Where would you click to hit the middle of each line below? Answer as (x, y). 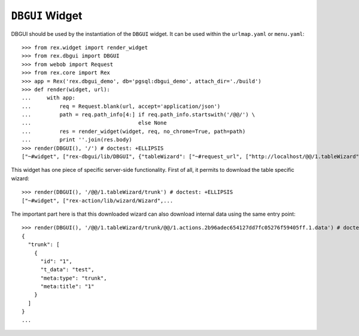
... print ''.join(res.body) (77, 140)
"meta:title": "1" (67, 287)
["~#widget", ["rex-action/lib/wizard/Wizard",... (98, 200)
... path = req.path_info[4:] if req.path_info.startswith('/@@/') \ (139, 115)
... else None (94, 123)
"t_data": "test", (67, 270)
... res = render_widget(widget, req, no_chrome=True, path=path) (134, 131)
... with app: (49, 98)
